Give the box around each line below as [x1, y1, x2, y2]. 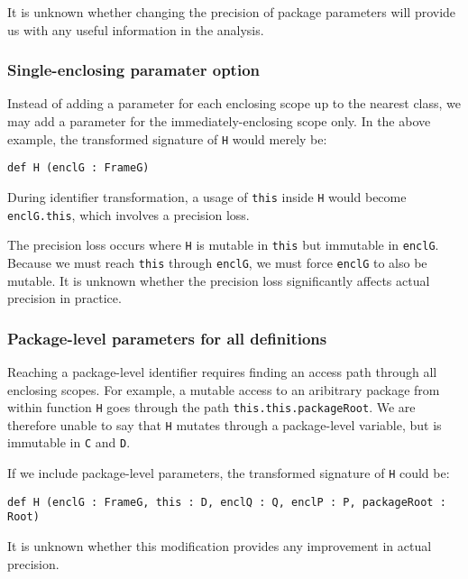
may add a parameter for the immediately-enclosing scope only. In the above [7, 112, 431, 130]
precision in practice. [7, 289, 122, 308]
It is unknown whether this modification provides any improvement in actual [7, 537, 432, 556]
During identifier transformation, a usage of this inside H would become [7, 187, 407, 206]
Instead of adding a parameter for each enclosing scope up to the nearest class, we [7, 94, 462, 113]
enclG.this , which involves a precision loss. [7, 205, 250, 224]
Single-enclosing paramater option [7, 59, 260, 81]
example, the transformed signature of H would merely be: [7, 129, 327, 148]
